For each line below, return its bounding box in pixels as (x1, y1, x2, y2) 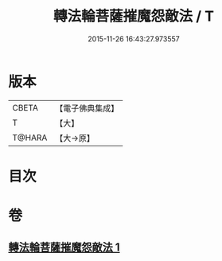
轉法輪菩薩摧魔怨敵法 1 (8, 240, 121, 255)
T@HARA (12, 132, 48, 143)
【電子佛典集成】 (55, 103, 119, 114)
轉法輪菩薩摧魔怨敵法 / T (53, 7, 215, 25)
